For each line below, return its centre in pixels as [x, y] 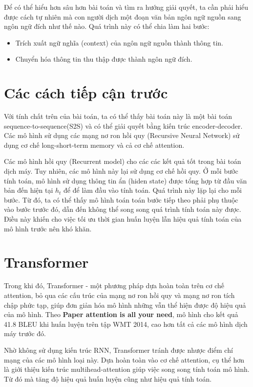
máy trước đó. [25, 333]
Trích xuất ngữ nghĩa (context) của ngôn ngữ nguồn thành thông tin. [119, 42]
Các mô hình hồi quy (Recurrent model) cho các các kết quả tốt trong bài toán [123, 161]
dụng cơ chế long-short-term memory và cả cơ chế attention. [94, 145]
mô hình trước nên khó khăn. [48, 228]
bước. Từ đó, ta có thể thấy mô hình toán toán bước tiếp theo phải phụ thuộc [121, 199]
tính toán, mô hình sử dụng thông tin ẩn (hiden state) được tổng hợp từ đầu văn [126, 180]
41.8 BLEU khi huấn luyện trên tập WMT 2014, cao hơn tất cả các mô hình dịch [126, 324]
